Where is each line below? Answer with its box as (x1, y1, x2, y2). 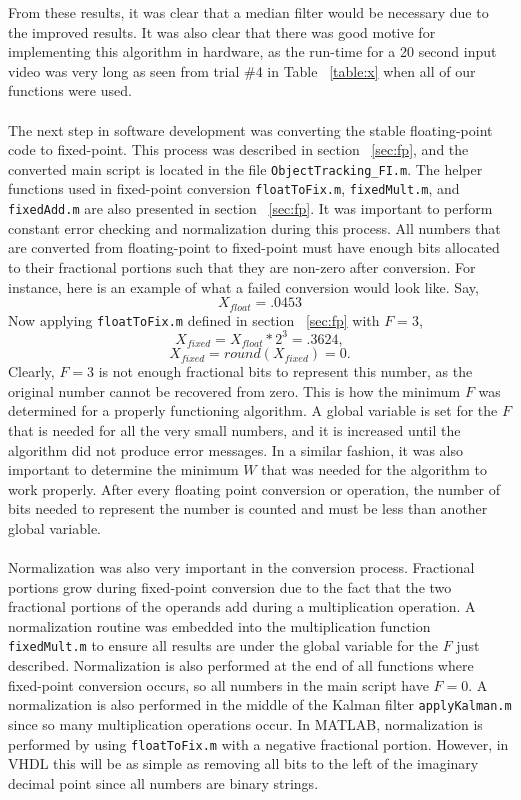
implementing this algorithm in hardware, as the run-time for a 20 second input (8, 41, 497, 62)
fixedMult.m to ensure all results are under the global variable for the (8, 635, 438, 656)
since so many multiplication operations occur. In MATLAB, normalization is (8, 713, 483, 734)
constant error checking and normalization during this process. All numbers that (8, 217, 501, 238)
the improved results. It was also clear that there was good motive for (8, 21, 436, 42)
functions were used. (8, 80, 132, 101)
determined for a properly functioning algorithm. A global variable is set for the (8, 400, 498, 421)
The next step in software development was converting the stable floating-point (8, 119, 493, 140)
